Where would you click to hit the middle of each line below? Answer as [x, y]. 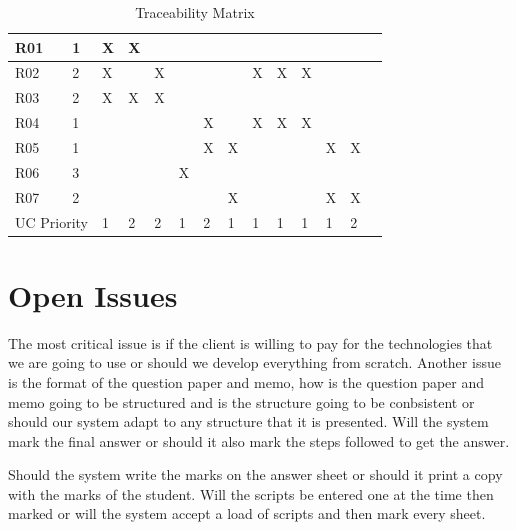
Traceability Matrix [195, 12]
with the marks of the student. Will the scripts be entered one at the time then [251, 493]
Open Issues [93, 294]
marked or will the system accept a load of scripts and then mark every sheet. [247, 513]
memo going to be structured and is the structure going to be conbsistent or [241, 401]
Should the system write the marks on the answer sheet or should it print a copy [255, 474]
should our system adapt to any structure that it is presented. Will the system [248, 421]
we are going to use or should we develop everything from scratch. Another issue [254, 362]
